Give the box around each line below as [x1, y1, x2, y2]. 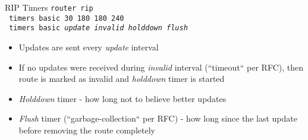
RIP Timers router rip [5, 1, 93, 13]
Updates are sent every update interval [18, 40, 159, 53]
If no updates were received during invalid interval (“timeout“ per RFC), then [18, 61, 303, 73]
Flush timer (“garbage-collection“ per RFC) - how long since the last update [18, 112, 297, 125]
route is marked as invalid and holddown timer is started [18, 72, 225, 85]
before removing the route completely [18, 123, 155, 136]
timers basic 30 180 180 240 [9, 14, 124, 23]
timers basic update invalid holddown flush [9, 24, 188, 33]
